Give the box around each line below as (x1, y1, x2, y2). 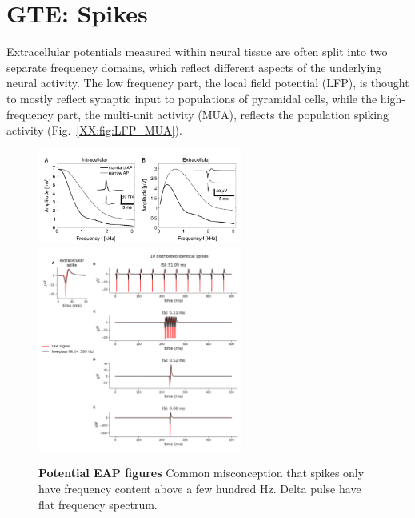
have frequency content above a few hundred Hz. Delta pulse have (38, 480, 361, 497)
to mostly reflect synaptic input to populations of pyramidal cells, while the (6, 90, 377, 106)
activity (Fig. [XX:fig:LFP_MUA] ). (6, 122, 182, 139)
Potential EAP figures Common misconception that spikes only (38, 464, 365, 481)
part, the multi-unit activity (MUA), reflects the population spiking (57, 106, 389, 122)
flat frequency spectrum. (38, 496, 158, 512)
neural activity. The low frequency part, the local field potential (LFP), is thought (6, 74, 409, 91)
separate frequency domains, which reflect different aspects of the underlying (6, 58, 382, 75)
